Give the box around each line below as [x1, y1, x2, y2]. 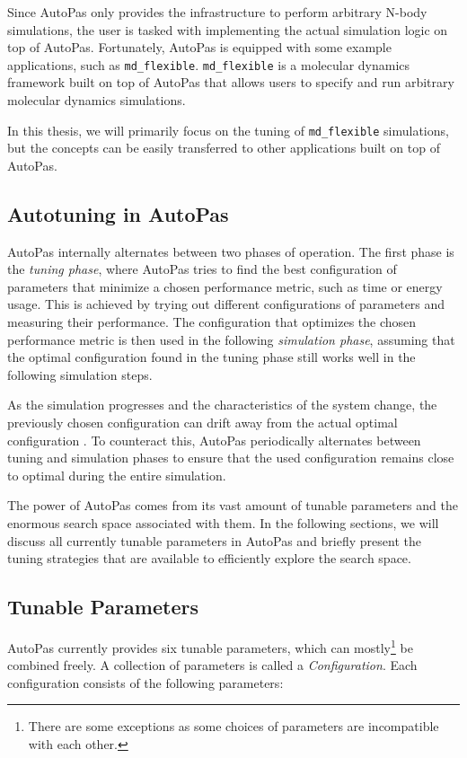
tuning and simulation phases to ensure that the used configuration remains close [7, 448, 454, 467]
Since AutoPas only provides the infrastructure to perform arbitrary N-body [7, 3, 427, 21]
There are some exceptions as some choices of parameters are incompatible [28, 717, 439, 736]
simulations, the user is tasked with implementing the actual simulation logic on [7, 20, 448, 39]
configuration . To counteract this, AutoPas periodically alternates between [7, 430, 421, 449]
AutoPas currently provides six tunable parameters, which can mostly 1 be [7, 635, 413, 657]
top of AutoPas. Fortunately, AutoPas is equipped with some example [7, 38, 392, 57]
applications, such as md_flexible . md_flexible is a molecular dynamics [7, 55, 410, 74]
